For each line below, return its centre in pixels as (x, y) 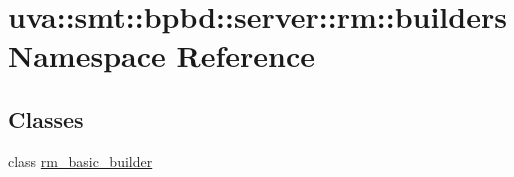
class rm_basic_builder (80, 160)
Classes (46, 118)
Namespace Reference (161, 55)
